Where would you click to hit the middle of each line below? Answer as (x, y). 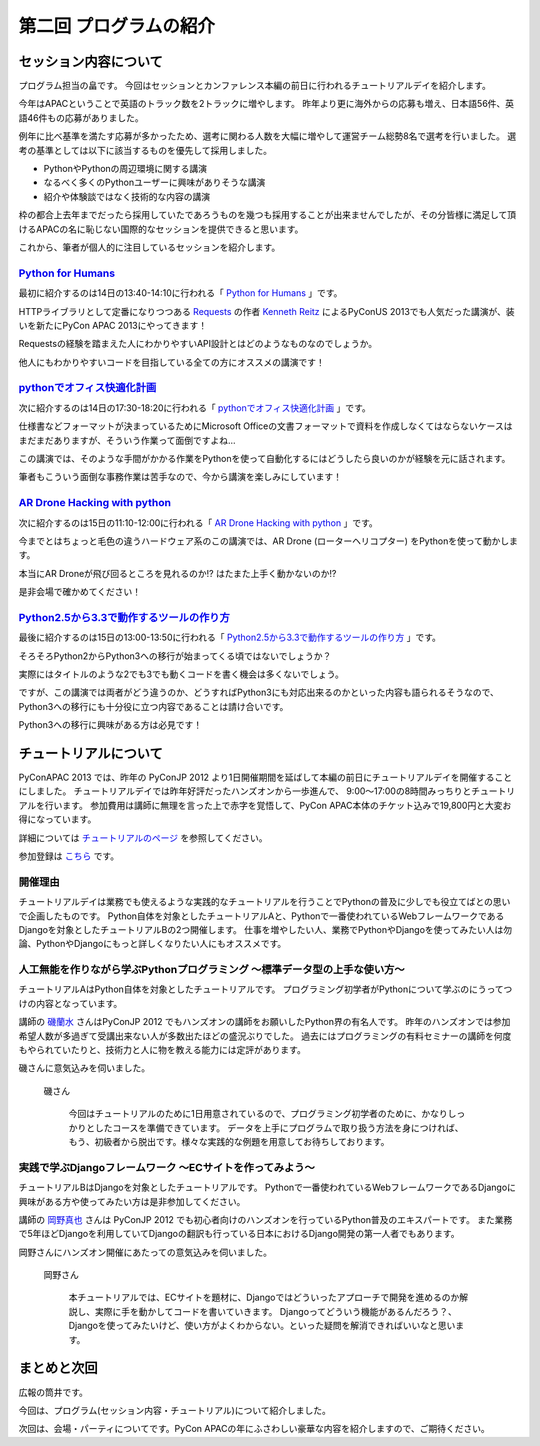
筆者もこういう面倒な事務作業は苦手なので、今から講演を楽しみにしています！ (180, 477)
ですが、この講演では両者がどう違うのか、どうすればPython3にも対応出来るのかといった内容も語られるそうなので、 (259, 692)
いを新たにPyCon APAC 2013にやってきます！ (113, 325)
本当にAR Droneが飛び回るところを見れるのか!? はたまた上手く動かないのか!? (177, 573)
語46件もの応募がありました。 (81, 117)
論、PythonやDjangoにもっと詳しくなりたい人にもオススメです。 (152, 944)
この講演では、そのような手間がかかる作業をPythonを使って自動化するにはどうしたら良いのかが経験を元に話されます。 (264, 458)
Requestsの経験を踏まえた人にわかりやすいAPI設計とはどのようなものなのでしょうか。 (198, 344)
